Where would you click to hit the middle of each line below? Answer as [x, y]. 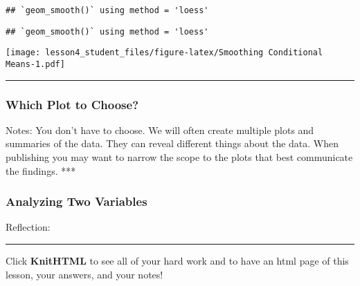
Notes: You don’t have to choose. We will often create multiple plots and [160, 130]
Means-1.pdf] [35, 64]
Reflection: [28, 227]
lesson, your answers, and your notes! [84, 274]
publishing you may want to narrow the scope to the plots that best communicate [179, 157]
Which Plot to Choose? [72, 104]
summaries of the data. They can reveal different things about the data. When [172, 143]
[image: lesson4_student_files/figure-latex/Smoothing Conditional [164, 53]
